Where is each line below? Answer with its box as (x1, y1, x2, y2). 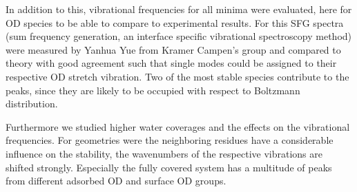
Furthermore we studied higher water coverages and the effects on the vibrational (6, 119, 350, 134)
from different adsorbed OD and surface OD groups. (6, 173, 226, 188)
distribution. (6, 96, 58, 111)
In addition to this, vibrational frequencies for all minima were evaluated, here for (6, 2, 352, 16)
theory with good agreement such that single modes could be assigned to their (6, 56, 337, 70)
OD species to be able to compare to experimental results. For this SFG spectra (6, 15, 344, 30)
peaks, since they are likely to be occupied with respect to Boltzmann (6, 83, 300, 97)
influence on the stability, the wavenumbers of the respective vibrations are (6, 146, 322, 160)
